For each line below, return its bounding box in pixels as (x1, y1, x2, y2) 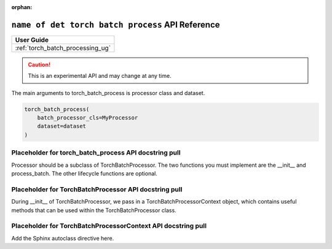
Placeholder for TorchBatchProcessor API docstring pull (11, 185, 183, 193)
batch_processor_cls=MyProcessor (37, 114, 138, 121)
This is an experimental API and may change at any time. (28, 72, 172, 80)
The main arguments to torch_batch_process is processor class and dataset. (11, 89, 205, 96)
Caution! (28, 61, 51, 68)
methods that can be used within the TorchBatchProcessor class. (11, 206, 176, 214)
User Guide (15, 36, 49, 44)
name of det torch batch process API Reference (11, 19, 221, 30)
